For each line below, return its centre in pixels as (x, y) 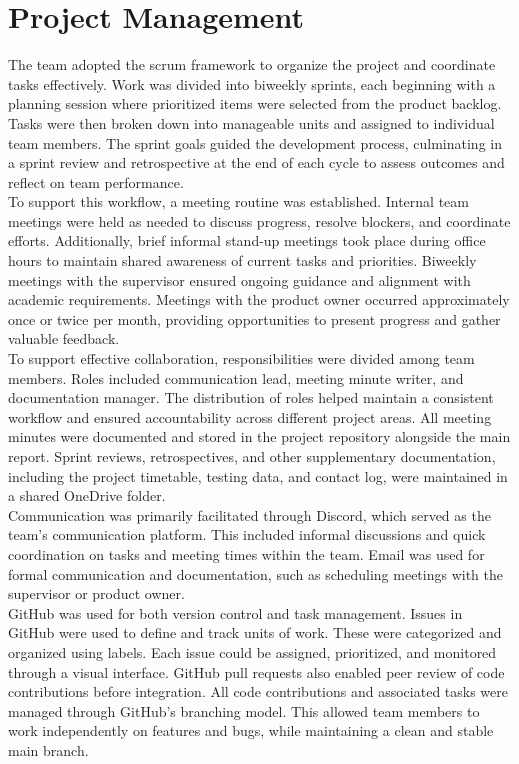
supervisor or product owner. (96, 593)
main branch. (48, 749)
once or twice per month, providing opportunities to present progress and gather (254, 318)
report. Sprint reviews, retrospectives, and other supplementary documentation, (252, 456)
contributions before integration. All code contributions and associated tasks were (258, 691)
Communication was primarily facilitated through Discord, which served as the (249, 514)
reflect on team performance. (96, 181)
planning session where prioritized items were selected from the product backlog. (255, 103)
